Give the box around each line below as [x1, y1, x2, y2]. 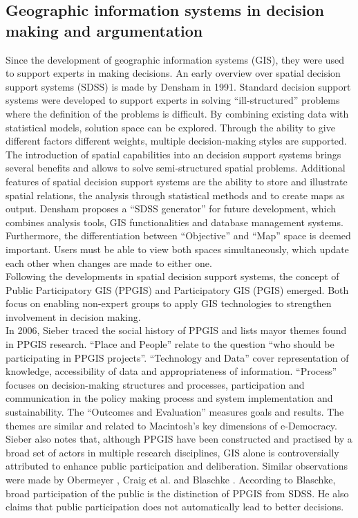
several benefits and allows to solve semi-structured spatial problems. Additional [6, 160, 346, 175]
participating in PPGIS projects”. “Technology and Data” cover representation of [6, 350, 349, 364]
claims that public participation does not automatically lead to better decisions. [6, 499, 344, 514]
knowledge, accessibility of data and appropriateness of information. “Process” [6, 364, 337, 378]
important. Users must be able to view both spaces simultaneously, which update [6, 241, 349, 256]
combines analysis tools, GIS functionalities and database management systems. [6, 214, 343, 229]
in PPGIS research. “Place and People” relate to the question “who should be [6, 337, 335, 351]
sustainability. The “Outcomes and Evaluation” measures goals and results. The [6, 405, 344, 419]
